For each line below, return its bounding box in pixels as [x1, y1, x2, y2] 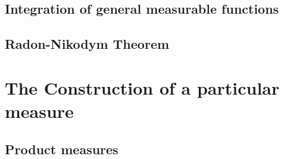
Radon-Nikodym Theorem [5, 35, 170, 53]
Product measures [5, 139, 118, 158]
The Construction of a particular [5, 75, 280, 99]
